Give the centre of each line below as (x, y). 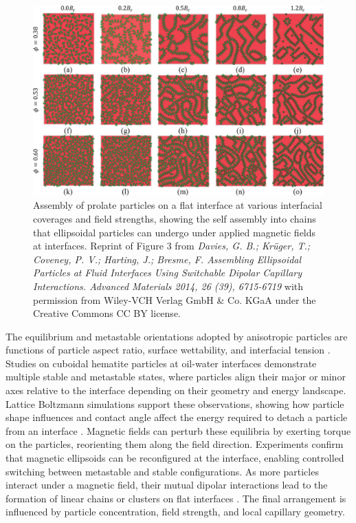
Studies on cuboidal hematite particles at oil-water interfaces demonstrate (161, 363)
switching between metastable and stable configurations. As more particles (162, 471)
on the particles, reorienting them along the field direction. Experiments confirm (175, 444)
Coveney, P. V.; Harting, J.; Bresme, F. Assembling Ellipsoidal (167, 259)
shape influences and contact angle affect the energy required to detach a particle (177, 417)
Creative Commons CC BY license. (107, 313)
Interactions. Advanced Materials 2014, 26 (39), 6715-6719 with (168, 286)
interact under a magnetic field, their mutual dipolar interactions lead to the (167, 485)
